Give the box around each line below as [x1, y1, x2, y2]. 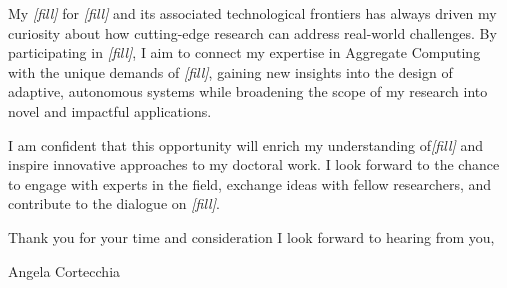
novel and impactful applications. [8, 100, 212, 121]
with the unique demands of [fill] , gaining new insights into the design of [8, 61, 453, 82]
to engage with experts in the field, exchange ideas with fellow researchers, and [8, 173, 492, 194]
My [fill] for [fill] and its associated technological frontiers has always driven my [8, 3, 497, 23]
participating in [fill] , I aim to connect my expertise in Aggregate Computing [8, 42, 481, 63]
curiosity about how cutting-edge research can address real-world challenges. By [8, 22, 497, 43]
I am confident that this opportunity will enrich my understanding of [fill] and [8, 134, 484, 155]
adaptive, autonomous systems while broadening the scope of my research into [8, 81, 488, 102]
